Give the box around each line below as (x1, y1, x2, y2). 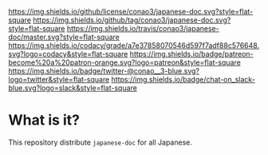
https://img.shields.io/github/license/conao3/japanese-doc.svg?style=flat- (8, 7, 254, 16)
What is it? (8, 111, 81, 129)
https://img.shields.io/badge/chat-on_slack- (111, 75, 255, 84)
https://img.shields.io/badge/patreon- (129, 50, 254, 58)
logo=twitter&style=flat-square (8, 75, 110, 84)
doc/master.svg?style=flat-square (8, 32, 120, 42)
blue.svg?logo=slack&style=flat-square (8, 83, 138, 93)
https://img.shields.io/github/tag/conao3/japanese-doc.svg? (33, 15, 231, 25)
